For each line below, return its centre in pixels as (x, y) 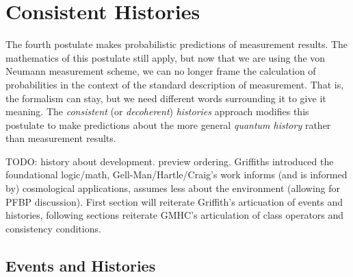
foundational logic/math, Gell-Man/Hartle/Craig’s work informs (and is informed (176, 174)
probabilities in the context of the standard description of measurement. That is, (175, 84)
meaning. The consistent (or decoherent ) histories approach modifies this (157, 111)
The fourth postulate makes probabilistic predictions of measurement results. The (177, 44)
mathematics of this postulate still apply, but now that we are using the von (166, 57)
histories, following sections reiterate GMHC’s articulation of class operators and (175, 215)
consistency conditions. (53, 228)
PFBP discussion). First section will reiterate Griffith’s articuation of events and (174, 201)
